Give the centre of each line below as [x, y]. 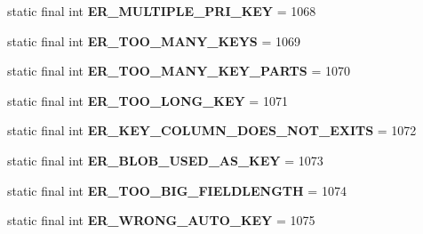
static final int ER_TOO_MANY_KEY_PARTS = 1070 [179, 71]
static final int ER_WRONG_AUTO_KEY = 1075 [161, 220]
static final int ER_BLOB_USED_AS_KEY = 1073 [165, 160]
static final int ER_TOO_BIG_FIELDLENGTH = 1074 [177, 190]
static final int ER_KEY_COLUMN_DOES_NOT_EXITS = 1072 [212, 130]
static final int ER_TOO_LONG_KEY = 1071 [148, 100]
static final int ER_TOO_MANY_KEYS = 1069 [154, 40]
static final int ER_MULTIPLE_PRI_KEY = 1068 [162, 11]
